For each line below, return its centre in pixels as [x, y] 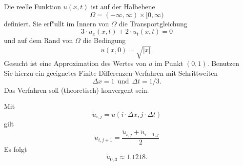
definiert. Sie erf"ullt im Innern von [57, 23]
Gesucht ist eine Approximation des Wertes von [75, 63]
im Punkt [169, 63]
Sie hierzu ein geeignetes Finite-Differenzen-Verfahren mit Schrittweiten [111, 73]
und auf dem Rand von [39, 40]
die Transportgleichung [153, 23]
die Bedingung [104, 40]
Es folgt [16, 149]
